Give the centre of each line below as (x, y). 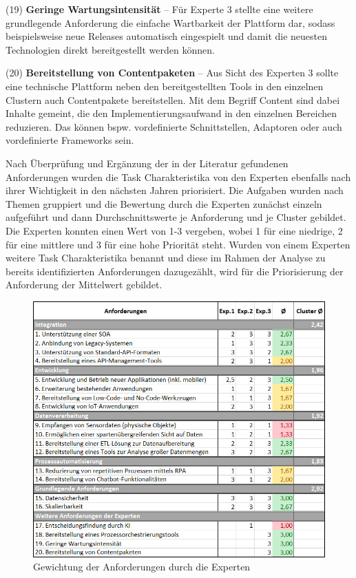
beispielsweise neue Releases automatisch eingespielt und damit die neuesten (167, 36)
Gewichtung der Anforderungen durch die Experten (142, 567)
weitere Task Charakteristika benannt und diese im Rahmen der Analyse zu (166, 258)
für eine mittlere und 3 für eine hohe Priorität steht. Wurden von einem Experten (178, 244)
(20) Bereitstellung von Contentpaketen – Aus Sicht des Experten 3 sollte (172, 73)
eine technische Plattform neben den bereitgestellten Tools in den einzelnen (165, 86)
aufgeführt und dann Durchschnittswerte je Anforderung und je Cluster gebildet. (176, 217)
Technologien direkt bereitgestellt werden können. (110, 49)
